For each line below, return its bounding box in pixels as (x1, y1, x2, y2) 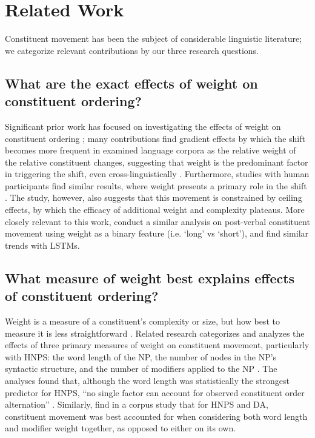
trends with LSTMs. (5, 238, 80, 251)
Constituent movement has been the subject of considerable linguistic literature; (5, 32, 302, 45)
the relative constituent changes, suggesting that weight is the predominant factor (5, 155, 308, 168)
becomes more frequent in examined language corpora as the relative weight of (5, 144, 296, 157)
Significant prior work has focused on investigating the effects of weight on (5, 120, 281, 132)
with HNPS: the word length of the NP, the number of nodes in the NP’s (5, 350, 277, 363)
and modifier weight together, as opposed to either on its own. (5, 422, 236, 434)
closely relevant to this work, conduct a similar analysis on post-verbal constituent (5, 215, 310, 227)
